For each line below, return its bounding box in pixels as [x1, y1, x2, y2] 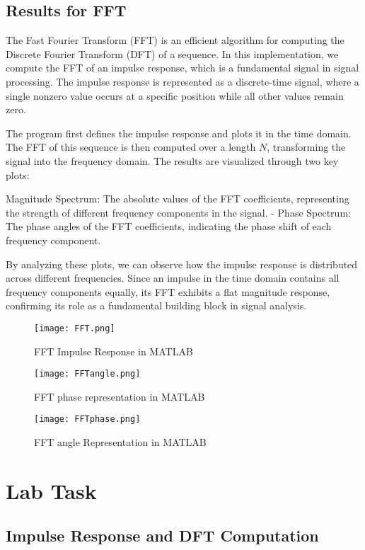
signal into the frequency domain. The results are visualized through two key [6, 153, 339, 168]
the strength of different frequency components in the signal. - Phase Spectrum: [6, 205, 351, 219]
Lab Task [6, 476, 97, 505]
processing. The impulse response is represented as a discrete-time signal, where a [6, 74, 359, 88]
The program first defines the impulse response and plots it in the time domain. [6, 125, 352, 140]
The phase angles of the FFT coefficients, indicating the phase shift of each [6, 219, 332, 234]
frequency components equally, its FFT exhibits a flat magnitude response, [6, 284, 330, 299]
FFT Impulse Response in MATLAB [34, 343, 193, 358]
